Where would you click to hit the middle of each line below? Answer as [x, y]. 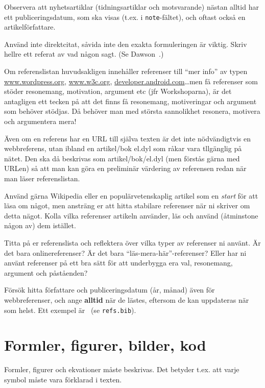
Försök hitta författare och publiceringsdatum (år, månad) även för [110, 290]
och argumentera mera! [40, 121]
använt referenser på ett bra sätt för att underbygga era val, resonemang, [118, 263]
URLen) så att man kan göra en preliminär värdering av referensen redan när [125, 168]
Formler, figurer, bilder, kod [105, 345]
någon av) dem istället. [40, 225]
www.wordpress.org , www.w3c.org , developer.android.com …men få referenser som [131, 81]
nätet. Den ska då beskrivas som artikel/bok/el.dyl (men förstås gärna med [122, 158]
